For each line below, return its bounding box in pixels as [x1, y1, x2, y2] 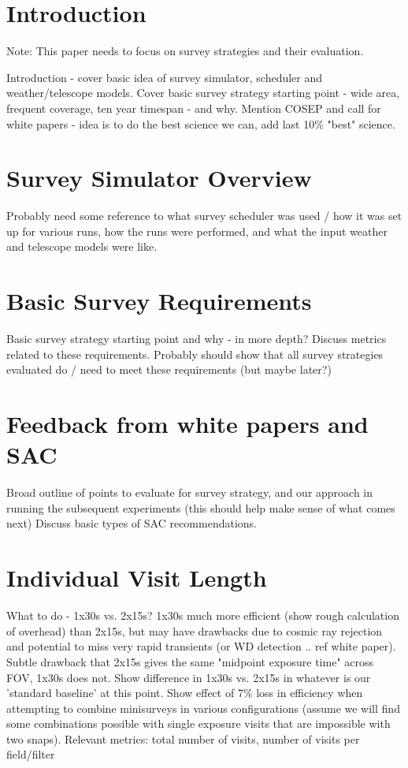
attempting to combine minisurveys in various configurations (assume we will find [6, 699, 400, 716]
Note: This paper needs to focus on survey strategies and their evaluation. [6, 43, 364, 59]
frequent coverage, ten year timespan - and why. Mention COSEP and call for [6, 99, 381, 116]
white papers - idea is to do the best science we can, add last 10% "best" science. [6, 115, 395, 132]
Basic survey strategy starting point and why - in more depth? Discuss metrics [6, 330, 387, 347]
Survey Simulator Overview [6, 162, 312, 194]
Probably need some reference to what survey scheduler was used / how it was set [6, 207, 402, 224]
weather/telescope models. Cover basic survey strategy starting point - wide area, [6, 84, 400, 101]
